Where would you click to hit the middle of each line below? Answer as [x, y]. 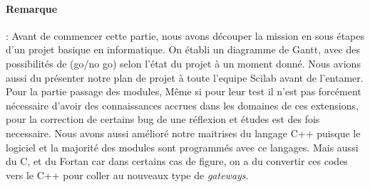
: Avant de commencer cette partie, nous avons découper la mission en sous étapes [185, 35]
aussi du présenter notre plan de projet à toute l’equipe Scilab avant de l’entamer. [185, 77]
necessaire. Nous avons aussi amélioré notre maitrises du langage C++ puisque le [183, 133]
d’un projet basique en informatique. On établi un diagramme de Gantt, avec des [183, 49]
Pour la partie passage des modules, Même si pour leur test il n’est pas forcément [184, 91]
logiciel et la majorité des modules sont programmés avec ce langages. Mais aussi [182, 147]
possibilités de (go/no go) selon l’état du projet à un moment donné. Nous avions [183, 63]
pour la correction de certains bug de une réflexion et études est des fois [163, 119]
